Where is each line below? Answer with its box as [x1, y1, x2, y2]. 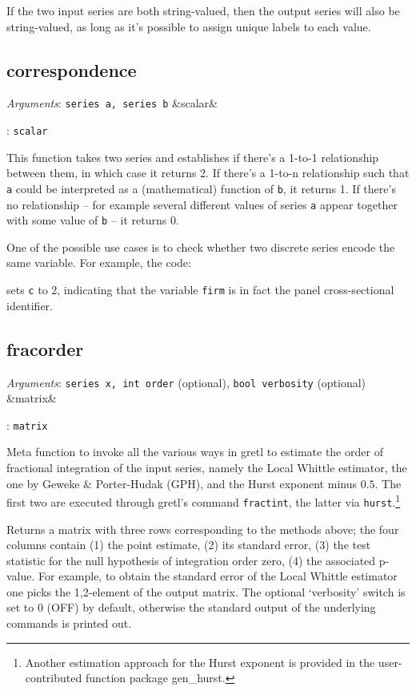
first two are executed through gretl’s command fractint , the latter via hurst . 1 [6, 491, 401, 510]
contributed [25, 669, 82, 686]
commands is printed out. [6, 615, 132, 632]
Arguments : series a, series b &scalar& [6, 95, 218, 111]
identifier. [6, 297, 54, 313]
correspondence [6, 57, 137, 82]
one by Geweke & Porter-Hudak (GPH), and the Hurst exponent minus [6, 475, 357, 491]
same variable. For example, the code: [6, 254, 191, 271]
